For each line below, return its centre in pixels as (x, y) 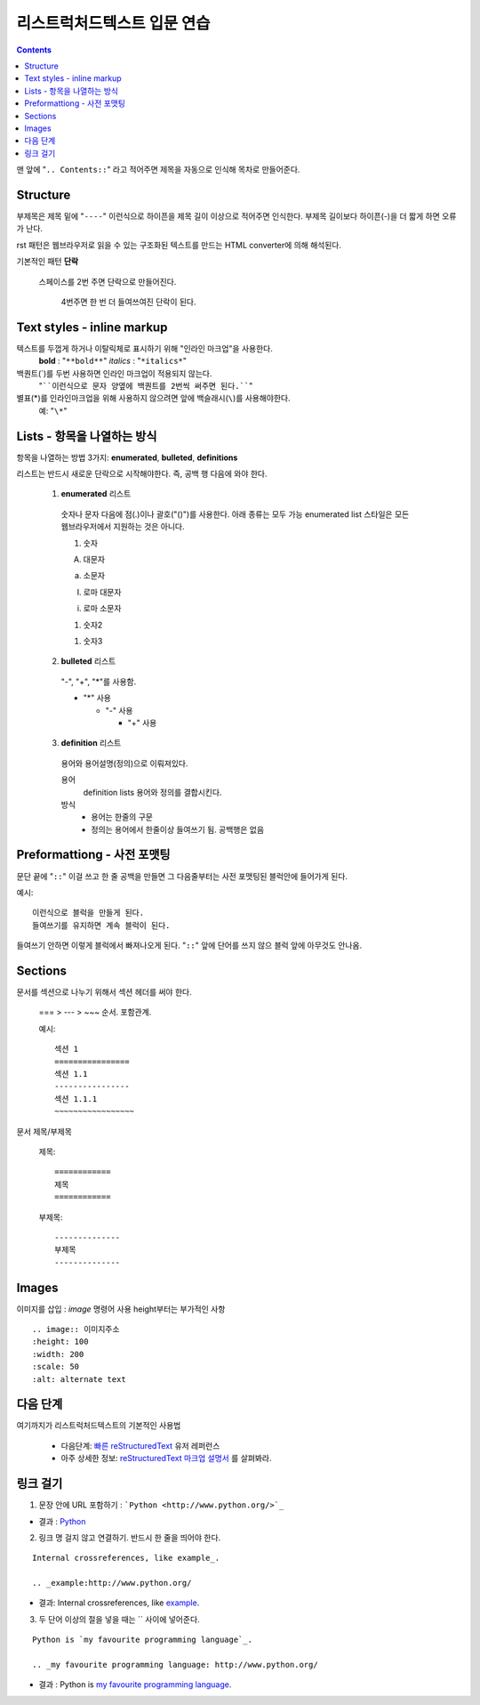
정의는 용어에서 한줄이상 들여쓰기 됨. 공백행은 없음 (178, 829)
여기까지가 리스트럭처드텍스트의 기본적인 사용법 (99, 1426)
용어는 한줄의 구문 (122, 817)
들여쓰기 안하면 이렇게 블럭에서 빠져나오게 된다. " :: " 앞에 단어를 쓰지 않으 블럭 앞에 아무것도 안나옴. (189, 945)
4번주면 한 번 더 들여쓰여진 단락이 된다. (128, 302)
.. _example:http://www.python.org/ (112, 1583)
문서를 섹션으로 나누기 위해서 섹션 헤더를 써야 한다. (104, 992)
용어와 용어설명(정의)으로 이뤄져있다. (124, 763)
